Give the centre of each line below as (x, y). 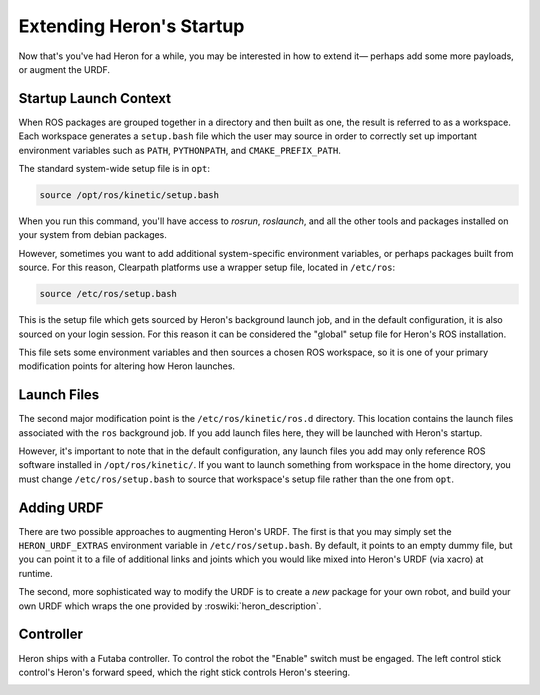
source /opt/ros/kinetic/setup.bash (129, 195)
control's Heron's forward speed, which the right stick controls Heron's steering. (184, 672)
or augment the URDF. (64, 69)
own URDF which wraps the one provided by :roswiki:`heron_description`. (170, 606)
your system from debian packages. (92, 235)
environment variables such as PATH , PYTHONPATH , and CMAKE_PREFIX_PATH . (180, 150)
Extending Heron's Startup (131, 26)
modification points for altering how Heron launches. (126, 366)
